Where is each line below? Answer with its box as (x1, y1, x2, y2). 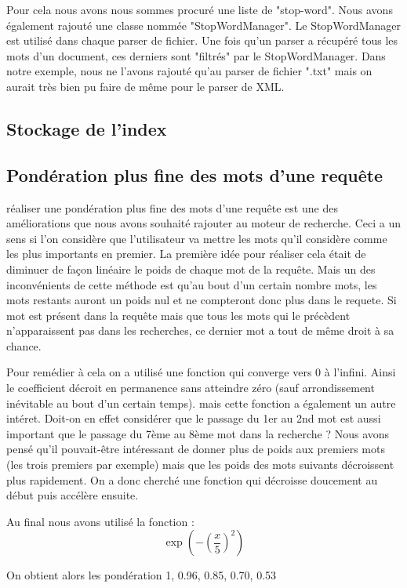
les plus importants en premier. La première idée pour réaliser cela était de (6, 245, 366, 262)
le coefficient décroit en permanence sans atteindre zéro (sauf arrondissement (6, 379, 375, 396)
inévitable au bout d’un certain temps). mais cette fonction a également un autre (6, 394, 396, 411)
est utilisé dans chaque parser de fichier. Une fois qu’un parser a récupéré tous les (6, 32, 398, 49)
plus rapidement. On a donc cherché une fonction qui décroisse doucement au (6, 471, 378, 488)
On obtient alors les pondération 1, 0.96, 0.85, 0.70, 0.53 (6, 567, 277, 583)
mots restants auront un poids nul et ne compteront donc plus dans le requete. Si (6, 292, 397, 308)
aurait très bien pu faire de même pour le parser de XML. (6, 78, 285, 94)
